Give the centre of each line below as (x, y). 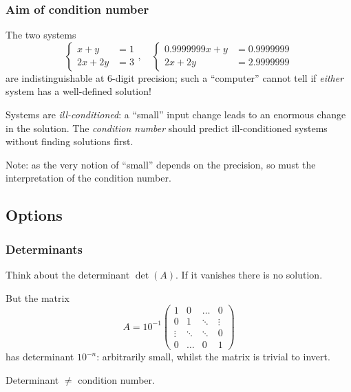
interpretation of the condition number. (88, 178)
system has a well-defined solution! (78, 91)
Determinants (44, 249)
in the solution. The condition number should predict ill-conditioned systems (167, 128)
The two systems (41, 35)
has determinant (40, 357)
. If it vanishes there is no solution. (249, 274)
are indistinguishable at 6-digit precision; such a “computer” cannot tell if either (175, 77)
